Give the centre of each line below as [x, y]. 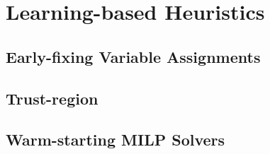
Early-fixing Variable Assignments [133, 56]
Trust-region [52, 98]
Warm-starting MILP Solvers [116, 140]
